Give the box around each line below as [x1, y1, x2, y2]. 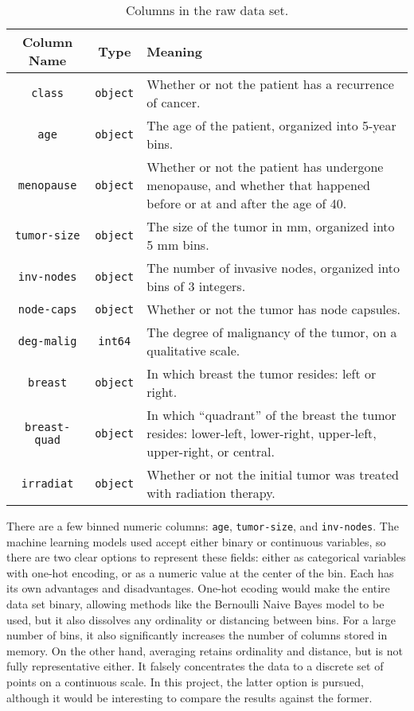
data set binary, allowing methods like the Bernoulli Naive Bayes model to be [6, 596, 385, 612]
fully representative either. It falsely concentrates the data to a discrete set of [6, 658, 384, 674]
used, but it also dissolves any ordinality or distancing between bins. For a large [6, 611, 396, 627]
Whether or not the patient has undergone [146, 157, 384, 176]
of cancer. [146, 93, 201, 111]
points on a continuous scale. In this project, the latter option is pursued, [6, 674, 364, 690]
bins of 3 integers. [146, 277, 246, 295]
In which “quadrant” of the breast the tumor [146, 406, 396, 424]
